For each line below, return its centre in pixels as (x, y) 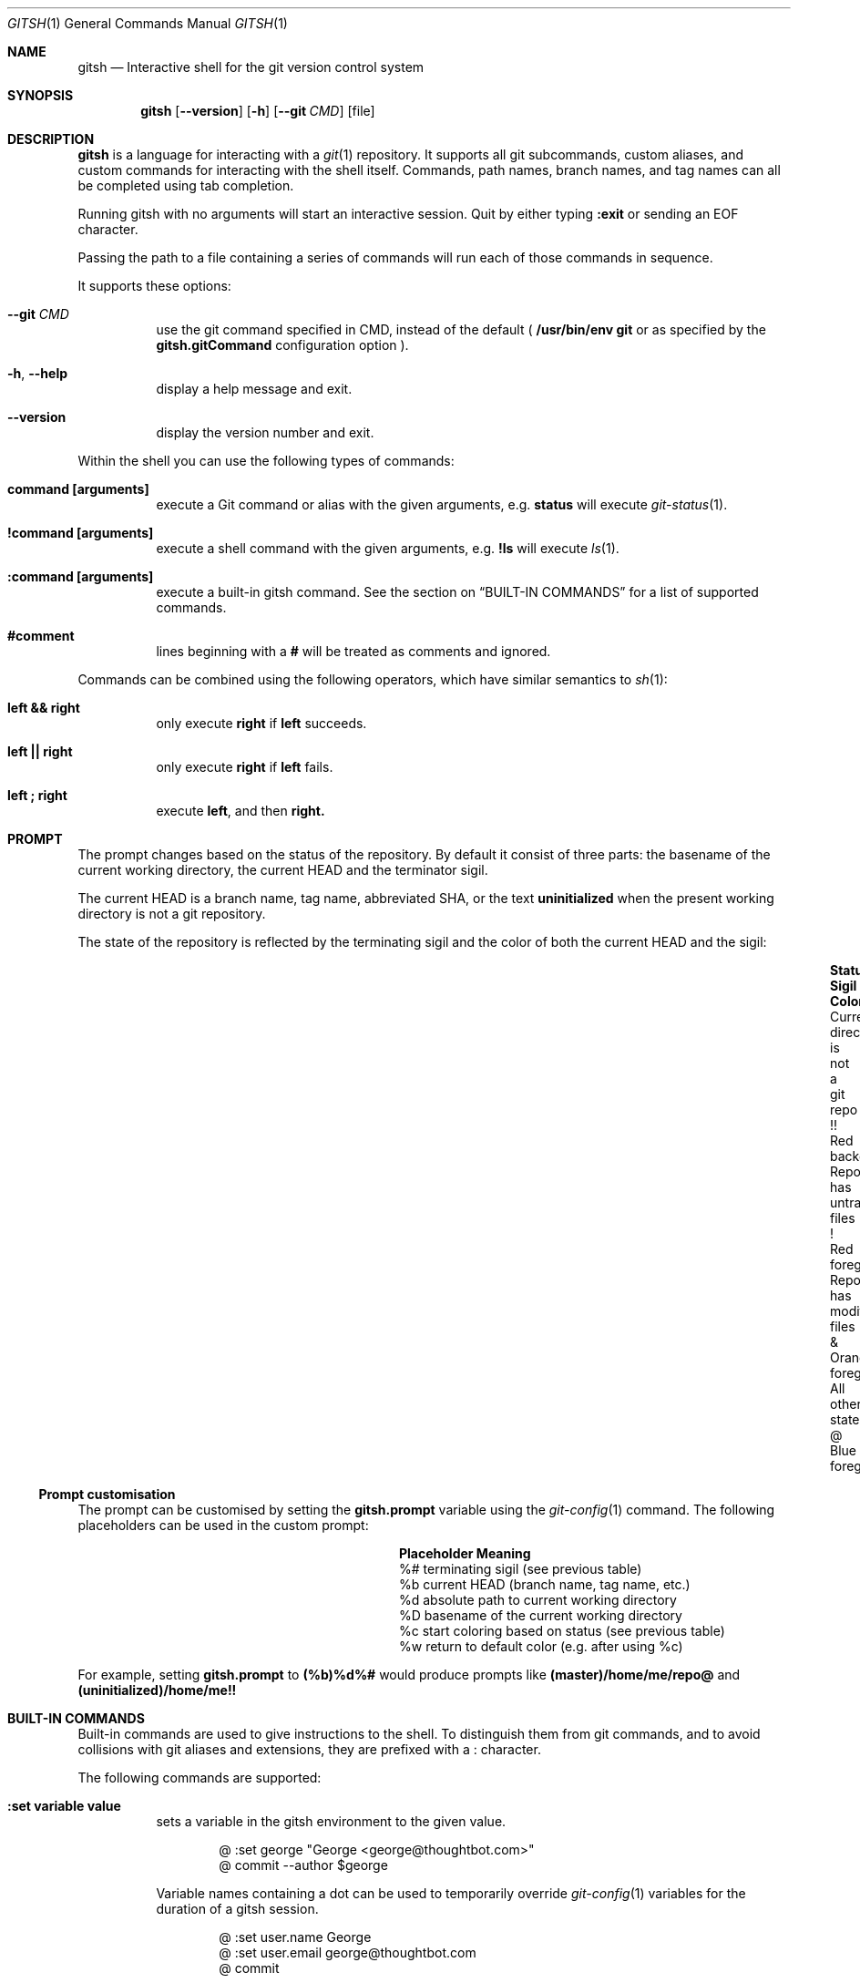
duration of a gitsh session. (237, 1909)
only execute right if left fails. (245, 767)
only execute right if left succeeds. (261, 723)
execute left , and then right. (241, 811)
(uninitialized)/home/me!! (157, 1690)
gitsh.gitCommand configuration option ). (282, 345)
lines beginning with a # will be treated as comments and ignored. (353, 651)
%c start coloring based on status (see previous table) (562, 1631)
